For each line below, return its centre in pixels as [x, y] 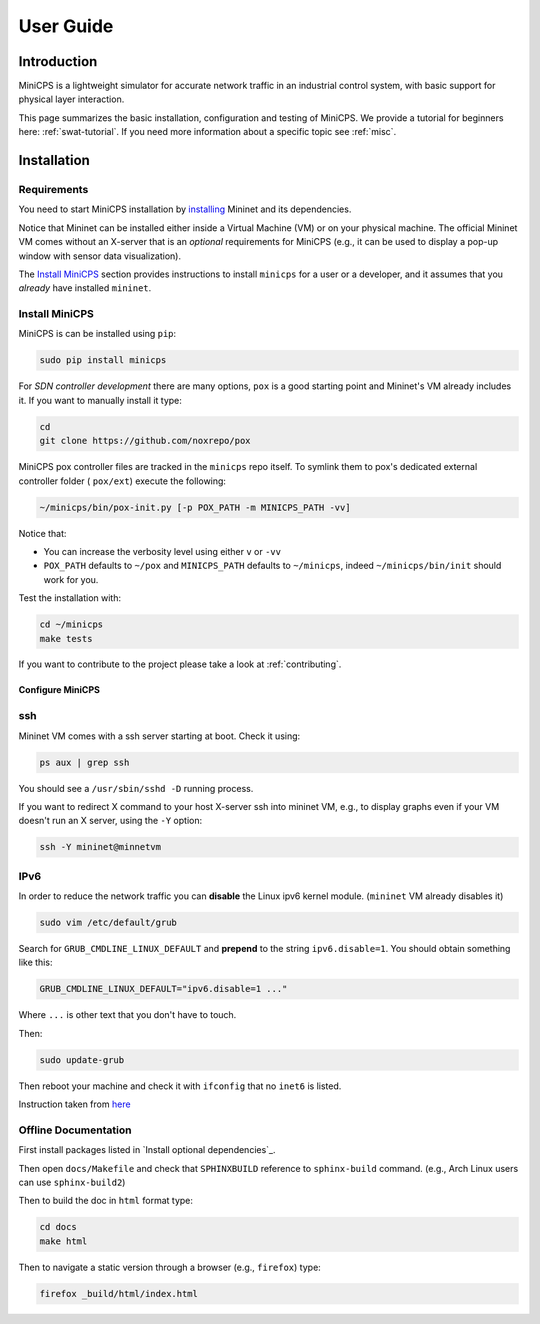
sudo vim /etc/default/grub [108, 923]
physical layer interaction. [71, 99]
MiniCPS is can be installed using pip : [97, 334]
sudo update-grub [82, 1059]
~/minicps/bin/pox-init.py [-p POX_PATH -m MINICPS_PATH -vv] [195, 507]
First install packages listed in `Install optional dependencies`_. [147, 1150]
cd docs [58, 1227]
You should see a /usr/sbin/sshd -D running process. [136, 788]
